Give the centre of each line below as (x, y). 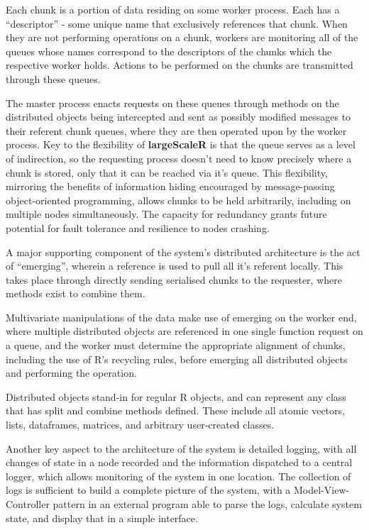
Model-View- (321, 490)
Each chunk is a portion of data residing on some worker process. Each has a (173, 9)
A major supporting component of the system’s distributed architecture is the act (183, 252)
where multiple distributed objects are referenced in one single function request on (184, 331)
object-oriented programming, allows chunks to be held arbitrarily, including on (178, 200)
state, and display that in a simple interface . (102, 518)
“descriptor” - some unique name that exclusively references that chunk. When (177, 23)
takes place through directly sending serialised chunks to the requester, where (174, 279)
